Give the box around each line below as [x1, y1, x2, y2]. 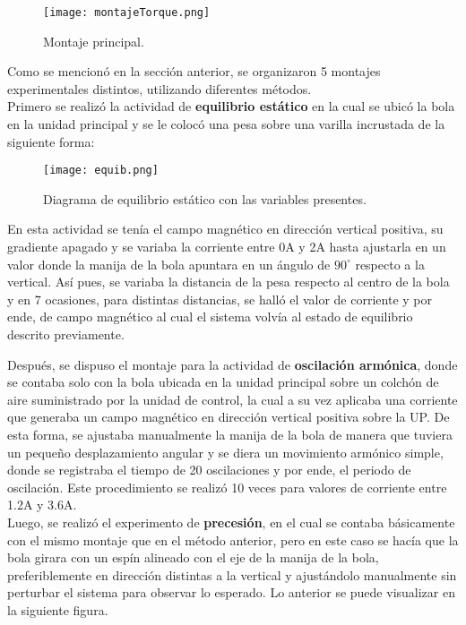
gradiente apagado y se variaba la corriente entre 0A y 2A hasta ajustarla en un [7, 237, 446, 256]
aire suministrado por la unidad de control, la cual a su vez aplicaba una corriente [7, 390, 458, 408]
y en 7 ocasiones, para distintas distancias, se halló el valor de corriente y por [7, 289, 432, 308]
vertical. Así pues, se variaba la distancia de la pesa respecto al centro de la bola [7, 272, 450, 291]
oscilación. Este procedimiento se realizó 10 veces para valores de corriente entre [7, 477, 447, 496]
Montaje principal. [43, 31, 144, 50]
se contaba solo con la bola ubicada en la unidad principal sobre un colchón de [7, 372, 439, 391]
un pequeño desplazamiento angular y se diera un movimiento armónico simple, [7, 442, 444, 461]
